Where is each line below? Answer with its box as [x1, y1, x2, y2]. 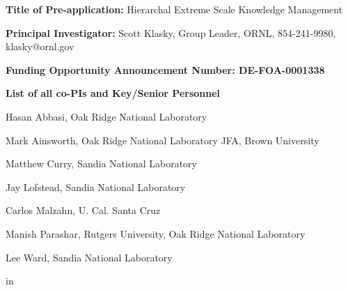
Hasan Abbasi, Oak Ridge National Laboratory [6, 109, 207, 123]
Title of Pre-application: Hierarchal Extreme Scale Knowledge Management [6, 2, 343, 16]
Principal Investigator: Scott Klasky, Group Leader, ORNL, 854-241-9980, [6, 25, 336, 40]
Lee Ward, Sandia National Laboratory [6, 250, 173, 264]
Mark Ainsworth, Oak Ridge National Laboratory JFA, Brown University [6, 132, 319, 147]
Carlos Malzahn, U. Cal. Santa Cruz [6, 203, 161, 217]
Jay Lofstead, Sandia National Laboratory [6, 179, 186, 194]
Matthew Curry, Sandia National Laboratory [6, 156, 197, 171]
